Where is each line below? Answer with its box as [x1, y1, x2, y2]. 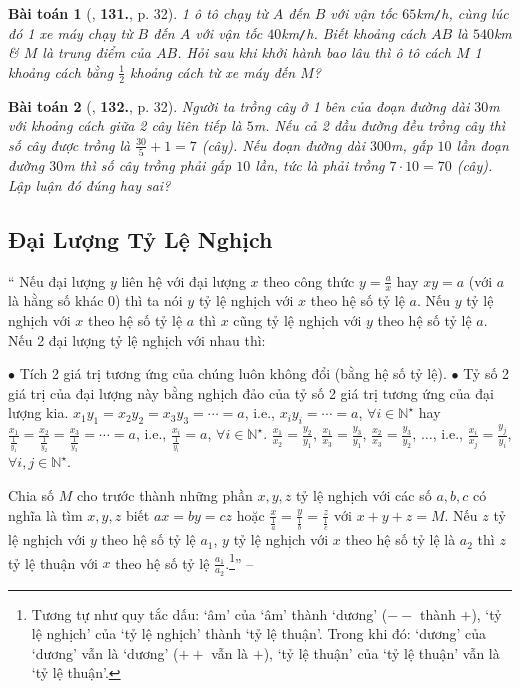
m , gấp [391, 134, 433, 155]
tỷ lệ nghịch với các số [295, 485, 432, 506]
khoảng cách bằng [8, 61, 114, 82]
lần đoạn [456, 134, 509, 155]
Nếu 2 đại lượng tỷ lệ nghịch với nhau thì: [8, 329, 266, 350]
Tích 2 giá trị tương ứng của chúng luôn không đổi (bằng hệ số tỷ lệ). [19, 363, 447, 384]
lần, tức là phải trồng [255, 155, 385, 176]
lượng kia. [8, 402, 69, 423]
